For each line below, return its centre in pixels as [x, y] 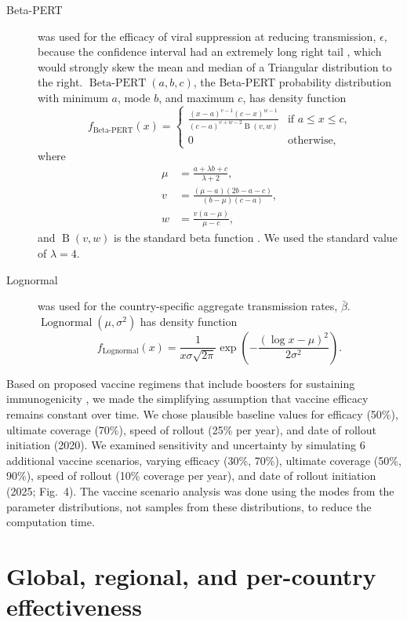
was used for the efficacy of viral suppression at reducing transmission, [207, 36]
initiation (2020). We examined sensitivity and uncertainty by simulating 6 [186, 445]
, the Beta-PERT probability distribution [292, 82]
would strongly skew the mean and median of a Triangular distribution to [215, 66]
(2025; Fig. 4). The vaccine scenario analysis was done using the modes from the [200, 491]
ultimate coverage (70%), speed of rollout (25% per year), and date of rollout [191, 429]
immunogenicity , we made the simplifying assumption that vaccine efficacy [187, 399]
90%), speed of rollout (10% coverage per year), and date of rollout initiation [191, 476]
